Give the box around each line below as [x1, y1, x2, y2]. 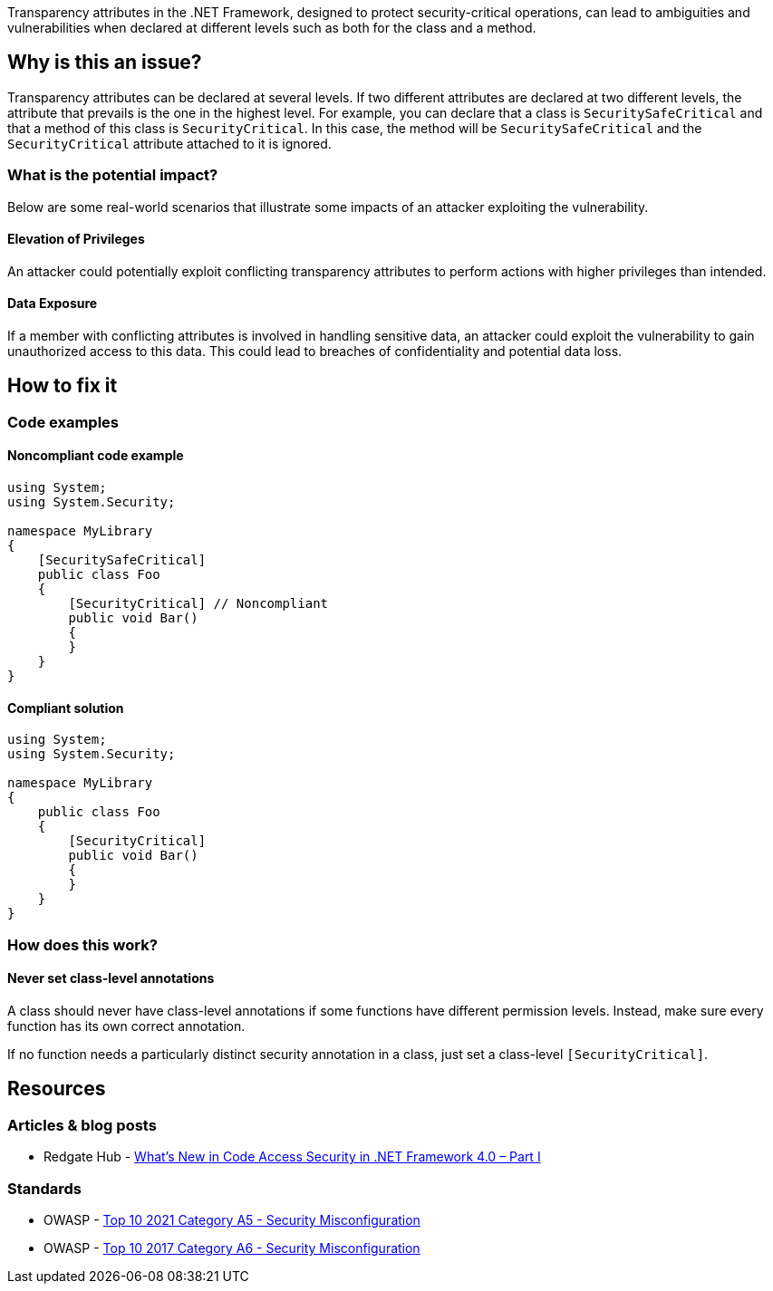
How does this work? [7, 935, 158, 954]
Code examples [7, 412, 120, 431]
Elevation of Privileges [7, 231, 145, 247]
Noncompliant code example [7, 448, 184, 464]
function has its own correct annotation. [7, 1017, 246, 1034]
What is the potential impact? [7, 166, 218, 185]
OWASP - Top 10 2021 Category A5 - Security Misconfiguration [43, 1211, 420, 1228]
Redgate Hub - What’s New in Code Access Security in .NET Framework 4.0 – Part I [43, 1149, 541, 1165]
